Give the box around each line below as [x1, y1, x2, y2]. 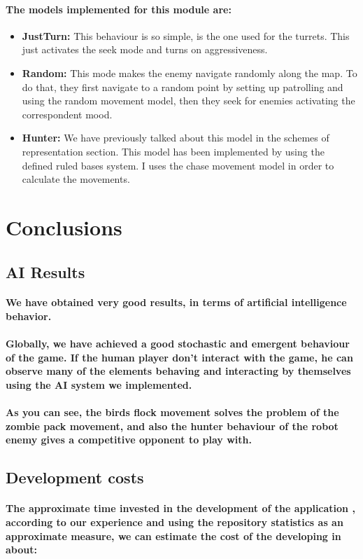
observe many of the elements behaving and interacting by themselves [6, 364, 351, 378]
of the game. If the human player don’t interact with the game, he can [6, 350, 353, 364]
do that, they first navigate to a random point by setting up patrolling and [22, 79, 343, 94]
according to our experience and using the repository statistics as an [6, 514, 343, 529]
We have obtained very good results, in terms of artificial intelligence [6, 295, 347, 310]
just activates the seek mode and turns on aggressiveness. [22, 42, 268, 57]
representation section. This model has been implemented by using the [22, 144, 325, 158]
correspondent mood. [22, 106, 113, 121]
